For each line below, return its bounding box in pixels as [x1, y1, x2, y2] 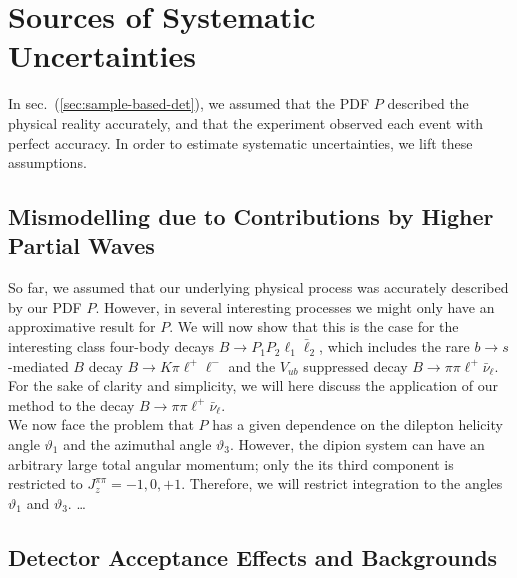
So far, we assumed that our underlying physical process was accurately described [8, 277, 509, 298]
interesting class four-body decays [8, 336, 215, 357]
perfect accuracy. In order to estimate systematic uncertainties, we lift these [8, 132, 473, 153]
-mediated [8, 355, 69, 376]
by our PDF [8, 296, 82, 317]
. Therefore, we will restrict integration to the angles [181, 473, 503, 494]
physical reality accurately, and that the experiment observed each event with [8, 112, 484, 133]
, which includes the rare [319, 336, 470, 357]
